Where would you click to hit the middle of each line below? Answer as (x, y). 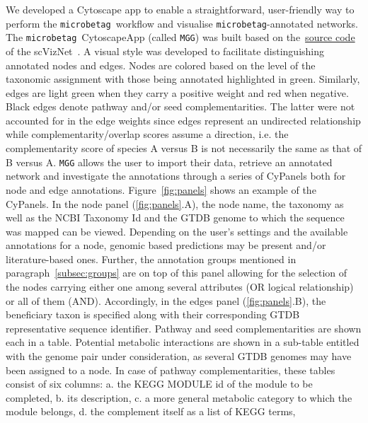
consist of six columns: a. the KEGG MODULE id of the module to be (159, 384)
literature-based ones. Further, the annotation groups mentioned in (151, 259)
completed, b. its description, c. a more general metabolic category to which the (179, 397)
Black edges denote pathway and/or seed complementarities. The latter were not (180, 106)
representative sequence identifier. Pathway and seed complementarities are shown (184, 328)
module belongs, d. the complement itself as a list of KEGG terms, (151, 411)
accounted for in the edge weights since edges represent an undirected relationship (183, 120)
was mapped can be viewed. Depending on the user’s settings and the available (177, 231)
